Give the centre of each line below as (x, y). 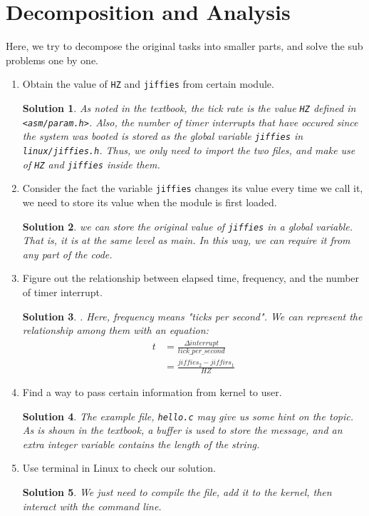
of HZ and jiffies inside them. (91, 164)
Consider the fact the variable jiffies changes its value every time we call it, (193, 188)
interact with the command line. (92, 506)
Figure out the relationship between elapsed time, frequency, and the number (191, 278)
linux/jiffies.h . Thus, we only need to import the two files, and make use (189, 150)
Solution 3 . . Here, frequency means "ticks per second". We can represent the (192, 316)
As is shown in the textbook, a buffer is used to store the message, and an (182, 430)
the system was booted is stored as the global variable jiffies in (163, 136)
